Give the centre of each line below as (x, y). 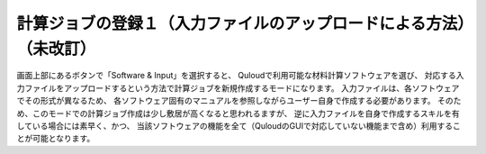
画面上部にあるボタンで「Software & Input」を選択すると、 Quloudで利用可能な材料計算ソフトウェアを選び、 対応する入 (240, 76)
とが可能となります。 (56, 139)
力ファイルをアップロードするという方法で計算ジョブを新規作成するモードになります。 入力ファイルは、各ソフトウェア (238, 88)
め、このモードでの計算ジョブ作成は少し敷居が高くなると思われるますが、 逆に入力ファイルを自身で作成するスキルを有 (238, 113)
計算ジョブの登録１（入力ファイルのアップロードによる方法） (241, 23)
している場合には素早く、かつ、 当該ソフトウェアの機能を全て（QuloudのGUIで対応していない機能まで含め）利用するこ (238, 125)
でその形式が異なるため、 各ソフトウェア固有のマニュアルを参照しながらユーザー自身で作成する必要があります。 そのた (239, 101)
